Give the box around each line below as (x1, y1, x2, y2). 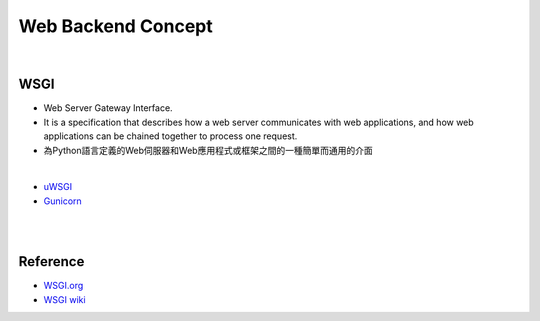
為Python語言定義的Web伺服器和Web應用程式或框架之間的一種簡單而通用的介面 (43, 144, 374, 156)
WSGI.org (43, 280, 84, 292)
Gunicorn (43, 195, 82, 207)
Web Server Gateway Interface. (43, 102, 174, 114)
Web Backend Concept (18, 15, 214, 37)
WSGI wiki (43, 293, 86, 305)
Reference (18, 253, 85, 270)
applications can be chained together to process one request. (43, 130, 298, 142)
